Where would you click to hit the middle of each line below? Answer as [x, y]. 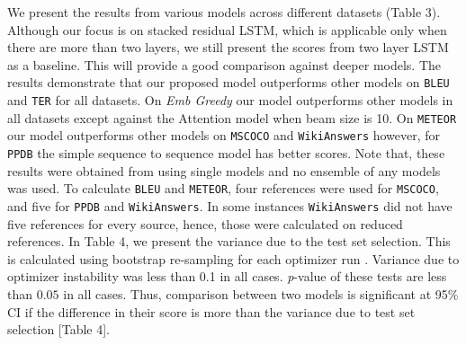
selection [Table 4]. [59, 329]
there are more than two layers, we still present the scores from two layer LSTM [228, 47]
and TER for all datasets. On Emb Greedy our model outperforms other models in [230, 100]
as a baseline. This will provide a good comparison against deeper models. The [224, 64]
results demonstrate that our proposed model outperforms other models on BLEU [229, 82]
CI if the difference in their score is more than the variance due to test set [211, 311]
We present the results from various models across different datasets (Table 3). [224, 12]
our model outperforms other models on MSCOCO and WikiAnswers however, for [224, 135]
